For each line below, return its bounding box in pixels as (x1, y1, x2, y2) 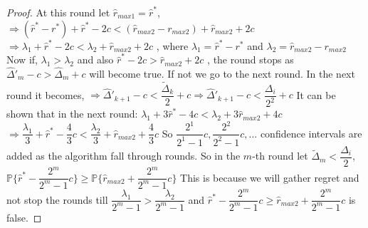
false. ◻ (6, 209, 42, 224)
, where (156, 38, 189, 53)
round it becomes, (6, 87, 85, 102)
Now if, (6, 52, 38, 67)
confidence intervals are (260, 125, 362, 140)
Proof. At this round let (6, 5, 110, 19)
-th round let (252, 148, 308, 163)
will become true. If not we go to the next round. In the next (89, 66, 355, 81)
